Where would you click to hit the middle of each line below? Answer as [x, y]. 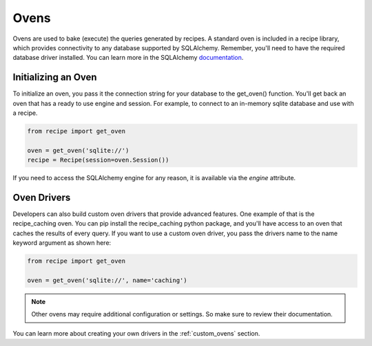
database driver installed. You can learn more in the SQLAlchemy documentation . [128, 58]
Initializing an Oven [55, 77]
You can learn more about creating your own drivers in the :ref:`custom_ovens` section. [136, 333]
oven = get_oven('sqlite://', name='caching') [107, 280]
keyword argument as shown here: [62, 243]
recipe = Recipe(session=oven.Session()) [98, 160]
